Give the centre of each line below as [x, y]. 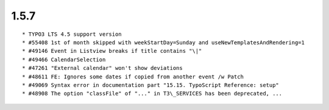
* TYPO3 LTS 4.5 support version [72, 34]
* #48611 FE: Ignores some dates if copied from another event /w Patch [133, 77]
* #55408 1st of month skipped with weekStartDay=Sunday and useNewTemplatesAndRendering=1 [163, 42]
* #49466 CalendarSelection [64, 60]
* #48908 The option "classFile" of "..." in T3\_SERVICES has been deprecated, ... [152, 94]
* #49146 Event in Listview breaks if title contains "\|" [112, 51]
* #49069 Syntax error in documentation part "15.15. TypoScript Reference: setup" [151, 85]
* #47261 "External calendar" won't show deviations [102, 68]
